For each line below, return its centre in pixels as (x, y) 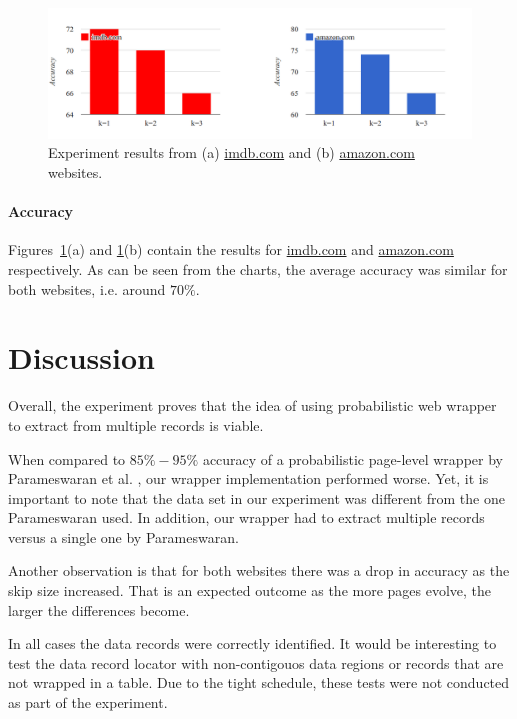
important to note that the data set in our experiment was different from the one (256, 497)
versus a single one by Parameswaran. (123, 536)
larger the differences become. (99, 609)
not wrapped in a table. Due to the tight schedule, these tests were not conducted (259, 682)
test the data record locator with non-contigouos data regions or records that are (256, 662)
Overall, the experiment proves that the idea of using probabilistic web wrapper (252, 405)
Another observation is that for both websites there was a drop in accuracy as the (259, 570)
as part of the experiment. (88, 702)
